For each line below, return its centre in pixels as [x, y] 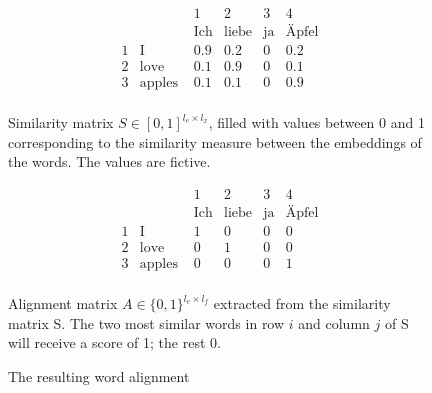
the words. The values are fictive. [109, 161]
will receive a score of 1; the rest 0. [114, 342]
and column [334, 322]
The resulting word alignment [99, 375]
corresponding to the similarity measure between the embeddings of [215, 141]
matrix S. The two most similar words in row [146, 322]
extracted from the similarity [302, 303]
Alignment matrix [63, 303]
